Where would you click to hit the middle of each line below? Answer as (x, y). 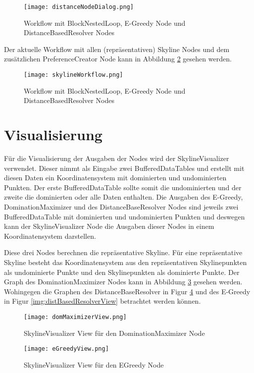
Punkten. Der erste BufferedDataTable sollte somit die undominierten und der (123, 187)
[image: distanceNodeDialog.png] (79, 7)
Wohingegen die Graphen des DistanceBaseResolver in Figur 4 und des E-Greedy (127, 291)
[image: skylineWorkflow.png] (74, 75)
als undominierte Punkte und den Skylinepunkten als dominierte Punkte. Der (122, 272)
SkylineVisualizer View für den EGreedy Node (94, 364)
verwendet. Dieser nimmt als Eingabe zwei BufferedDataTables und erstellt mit (124, 168)
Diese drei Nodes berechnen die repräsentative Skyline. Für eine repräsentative (123, 252)
